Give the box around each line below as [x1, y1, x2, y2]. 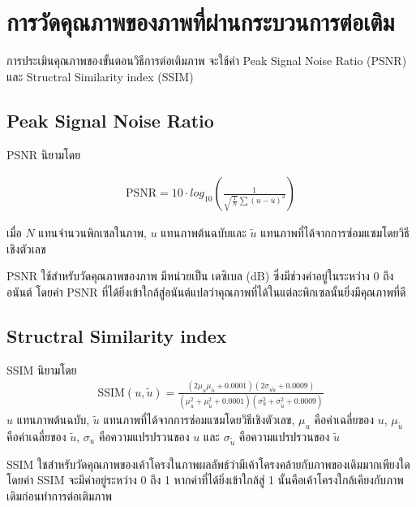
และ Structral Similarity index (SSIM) [6, 67, 194, 84]
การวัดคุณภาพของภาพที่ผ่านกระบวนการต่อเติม [6, 5, 395, 38]
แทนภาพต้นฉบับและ [161, 224, 247, 241]
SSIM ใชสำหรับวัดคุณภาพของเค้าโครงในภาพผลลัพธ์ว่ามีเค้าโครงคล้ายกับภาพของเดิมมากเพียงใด [6, 455, 410, 472]
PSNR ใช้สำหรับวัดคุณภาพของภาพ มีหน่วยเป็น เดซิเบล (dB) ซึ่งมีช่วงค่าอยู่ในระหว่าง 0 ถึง [6, 267, 394, 284]
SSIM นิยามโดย [6, 361, 77, 378]
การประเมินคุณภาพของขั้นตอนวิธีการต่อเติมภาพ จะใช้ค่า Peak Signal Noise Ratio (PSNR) [6, 52, 407, 69]
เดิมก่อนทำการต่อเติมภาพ [6, 487, 113, 504]
